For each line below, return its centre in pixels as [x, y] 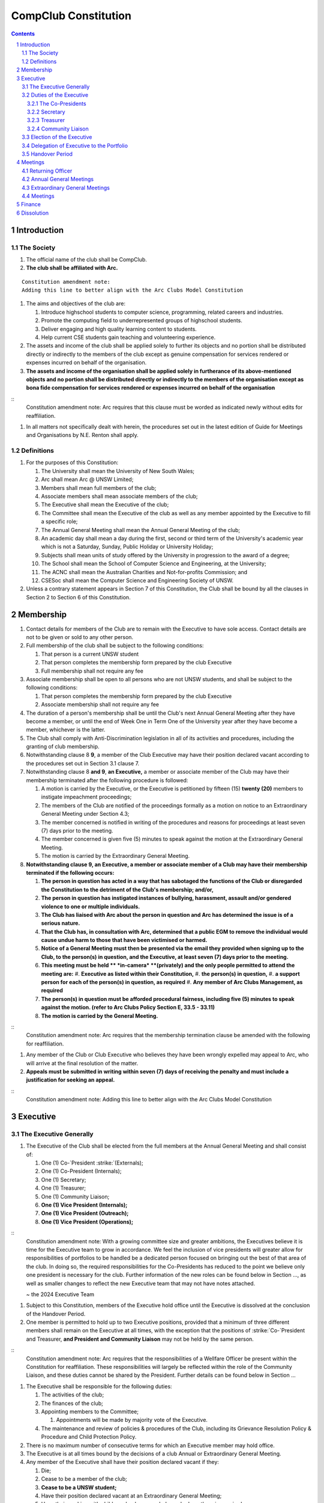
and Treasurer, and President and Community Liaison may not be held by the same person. [140, 1339]
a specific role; [59, 522]
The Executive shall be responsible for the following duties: [99, 1386]
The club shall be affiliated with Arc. [72, 268]
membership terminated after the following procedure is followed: [107, 780]
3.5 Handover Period [47, 154]
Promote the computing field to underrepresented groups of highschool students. [142, 320]
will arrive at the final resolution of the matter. [82, 1063]
